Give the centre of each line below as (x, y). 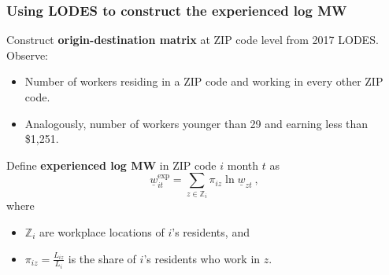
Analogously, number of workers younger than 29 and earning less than (196, 123)
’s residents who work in (202, 258)
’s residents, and (211, 231)
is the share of (102, 258)
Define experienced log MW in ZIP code (111, 165)
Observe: (28, 55)
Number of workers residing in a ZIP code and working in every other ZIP (204, 81)
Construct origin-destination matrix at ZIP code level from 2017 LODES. (193, 40)
